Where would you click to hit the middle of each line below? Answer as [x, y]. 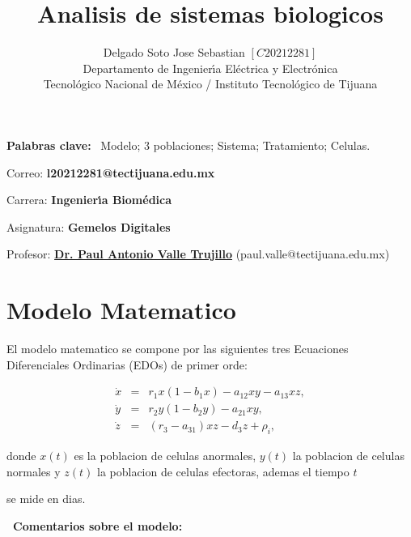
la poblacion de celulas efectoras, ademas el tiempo [223, 471]
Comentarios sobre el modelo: [98, 525]
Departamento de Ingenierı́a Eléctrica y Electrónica [210, 68]
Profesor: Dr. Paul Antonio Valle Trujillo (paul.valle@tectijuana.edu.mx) [198, 254]
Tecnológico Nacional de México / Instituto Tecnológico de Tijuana [210, 84]
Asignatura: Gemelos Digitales [89, 226]
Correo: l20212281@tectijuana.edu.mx [111, 172]
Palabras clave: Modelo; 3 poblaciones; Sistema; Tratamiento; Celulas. [189, 145]
